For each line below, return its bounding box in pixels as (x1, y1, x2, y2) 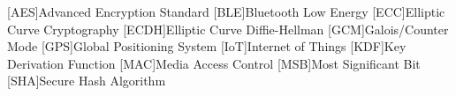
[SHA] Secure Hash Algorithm (7, 71, 166, 90)
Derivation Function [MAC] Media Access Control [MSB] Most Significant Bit (7, 54, 421, 72)
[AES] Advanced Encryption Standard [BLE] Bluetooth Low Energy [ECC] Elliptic (7, 3, 445, 20)
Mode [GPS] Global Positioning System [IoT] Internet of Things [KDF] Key (7, 37, 407, 55)
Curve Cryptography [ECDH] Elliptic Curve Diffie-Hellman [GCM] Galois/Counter (7, 19, 449, 38)
